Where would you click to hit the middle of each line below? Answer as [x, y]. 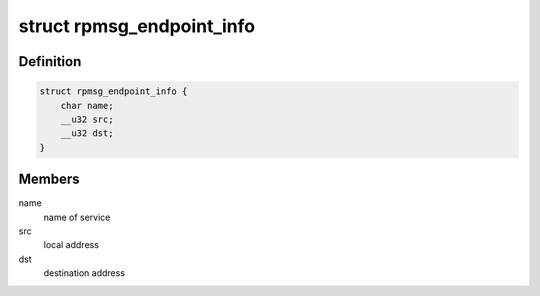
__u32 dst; [87, 133]
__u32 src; [87, 119]
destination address [84, 273]
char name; [87, 105]
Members [49, 179]
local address [71, 245]
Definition [50, 61]
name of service [77, 217]
